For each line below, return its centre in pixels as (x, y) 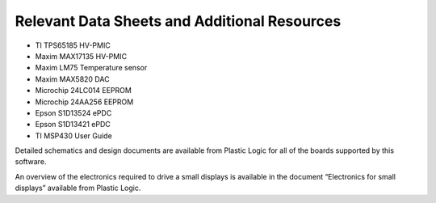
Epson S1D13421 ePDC (73, 125)
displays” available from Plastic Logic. (78, 188)
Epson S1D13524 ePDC (73, 112)
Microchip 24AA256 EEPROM (84, 102)
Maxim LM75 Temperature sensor (91, 68)
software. (31, 162)
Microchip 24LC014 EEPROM (84, 91)
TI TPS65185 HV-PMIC (73, 45)
